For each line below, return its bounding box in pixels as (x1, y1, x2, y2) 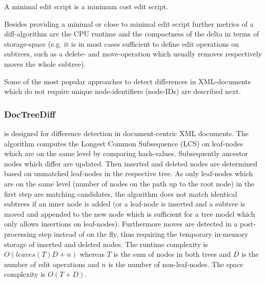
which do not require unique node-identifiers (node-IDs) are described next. (4, 86, 241, 97)
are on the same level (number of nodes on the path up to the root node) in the (4, 178, 255, 188)
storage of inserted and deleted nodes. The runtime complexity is (4, 238, 208, 249)
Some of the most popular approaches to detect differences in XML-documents (4, 76, 251, 86)
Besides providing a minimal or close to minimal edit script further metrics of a (4, 18, 254, 29)
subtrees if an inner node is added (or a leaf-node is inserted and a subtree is (4, 198, 245, 209)
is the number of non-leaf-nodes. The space (108, 258, 243, 269)
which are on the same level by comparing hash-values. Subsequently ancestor (4, 148, 249, 159)
